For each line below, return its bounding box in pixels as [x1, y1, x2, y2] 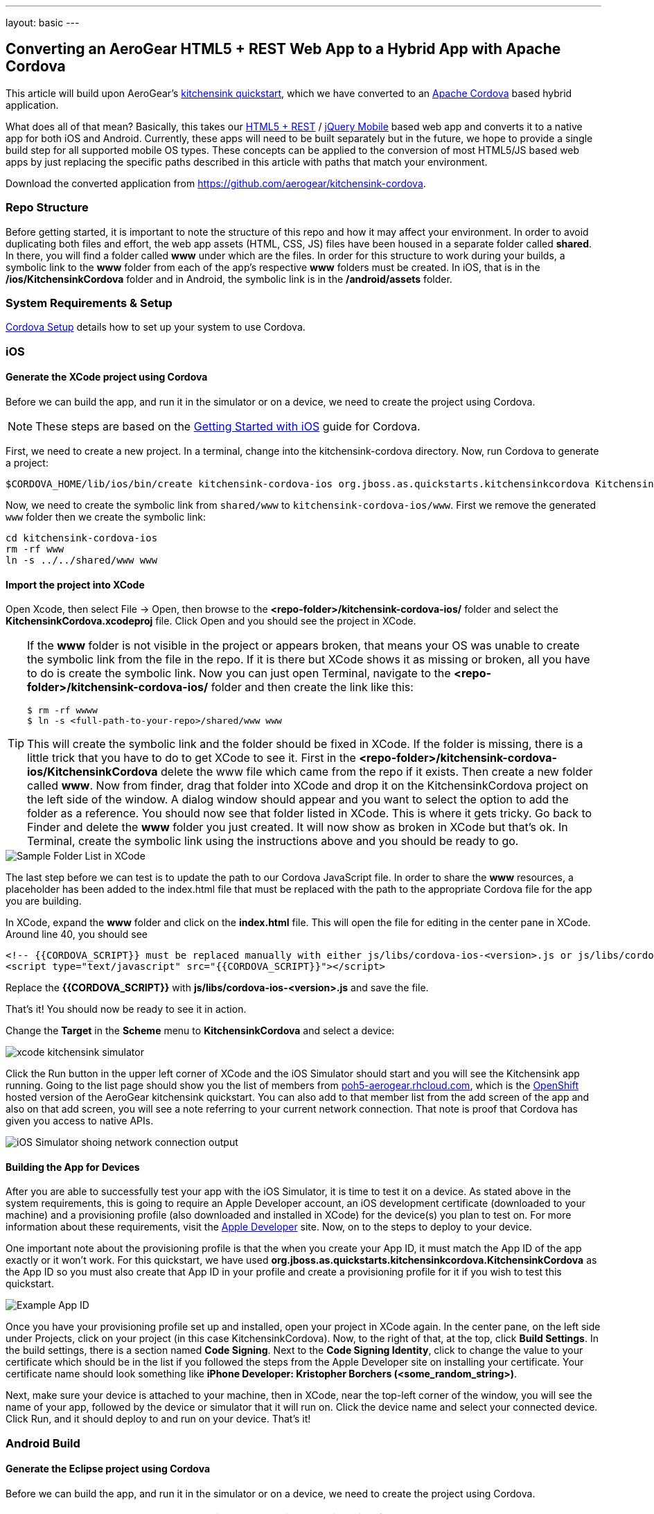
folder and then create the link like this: [211, 680, 414, 695]
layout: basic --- [6, 17, 80, 28]
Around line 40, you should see [6, 928, 148, 941]
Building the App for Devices [6, 1160, 140, 1173]
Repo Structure [6, 200, 89, 215]
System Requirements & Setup [6, 295, 173, 310]
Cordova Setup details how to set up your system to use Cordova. [6, 321, 306, 333]
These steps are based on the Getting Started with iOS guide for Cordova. [35, 419, 421, 433]
